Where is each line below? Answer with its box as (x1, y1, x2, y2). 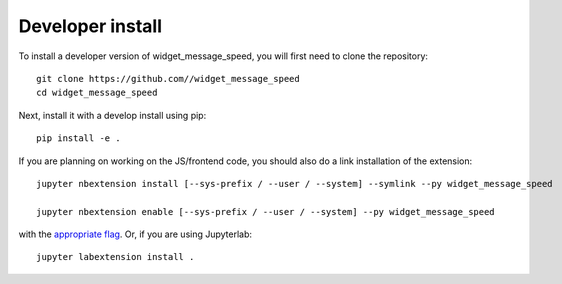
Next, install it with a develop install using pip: (18, 109, 207, 121)
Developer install (18, 15, 163, 37)
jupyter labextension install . (36, 251, 195, 263)
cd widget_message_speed (36, 87, 158, 99)
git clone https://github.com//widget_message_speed (36, 73, 300, 84)
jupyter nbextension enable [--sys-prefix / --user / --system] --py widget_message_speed (36, 206, 495, 217)
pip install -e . (36, 133, 121, 144)
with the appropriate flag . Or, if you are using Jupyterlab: (18, 228, 253, 240)
